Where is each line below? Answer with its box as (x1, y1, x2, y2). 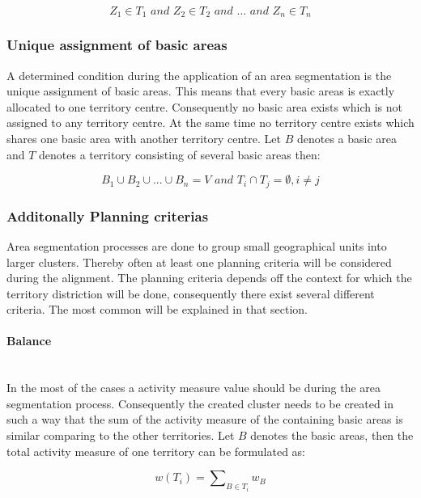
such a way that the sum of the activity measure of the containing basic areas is (6, 411, 403, 428)
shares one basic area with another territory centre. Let (6, 130, 282, 147)
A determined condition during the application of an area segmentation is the (6, 66, 392, 83)
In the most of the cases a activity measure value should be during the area (6, 379, 381, 396)
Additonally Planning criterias (6, 205, 209, 226)
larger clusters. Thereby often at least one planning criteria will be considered (6, 253, 392, 270)
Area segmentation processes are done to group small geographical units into (6, 237, 387, 254)
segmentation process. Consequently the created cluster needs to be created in (6, 395, 394, 411)
